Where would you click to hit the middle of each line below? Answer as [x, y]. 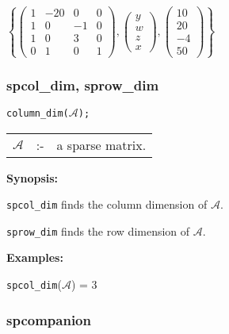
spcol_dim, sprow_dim [83, 84]
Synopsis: [32, 177]
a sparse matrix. [101, 144]
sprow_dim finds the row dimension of [98, 230]
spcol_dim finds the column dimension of [107, 204]
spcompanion [49, 319]
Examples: [35, 257]
